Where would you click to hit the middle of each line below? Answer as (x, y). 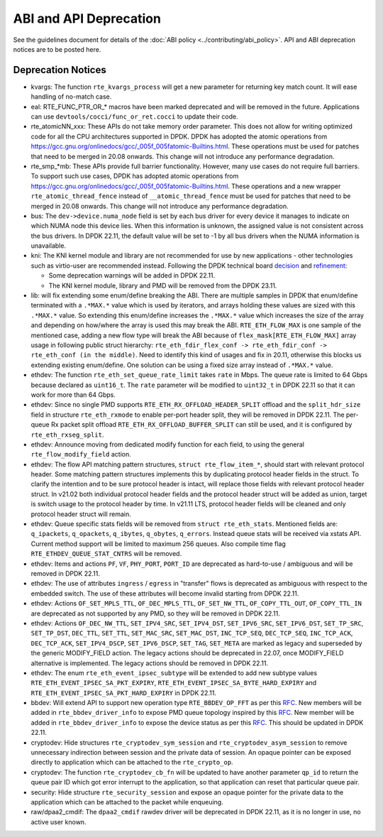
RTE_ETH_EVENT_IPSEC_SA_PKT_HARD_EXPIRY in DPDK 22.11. (123, 693)
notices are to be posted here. (57, 49)
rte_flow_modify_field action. (81, 454)
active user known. (59, 822)
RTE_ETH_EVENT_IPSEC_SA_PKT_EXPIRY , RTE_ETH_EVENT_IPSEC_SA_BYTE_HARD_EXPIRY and (174, 683)
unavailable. (49, 246)
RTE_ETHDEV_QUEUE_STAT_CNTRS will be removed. (106, 554)
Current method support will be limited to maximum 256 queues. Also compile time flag (159, 544)
